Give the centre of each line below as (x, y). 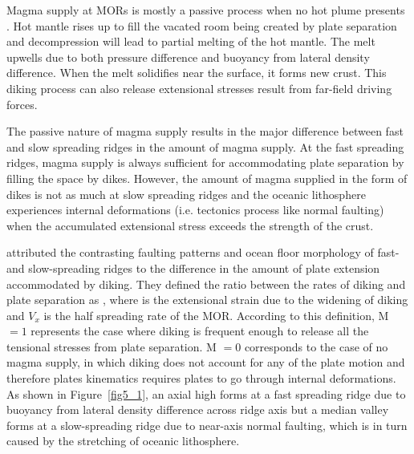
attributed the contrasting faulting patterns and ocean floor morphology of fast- (203, 252)
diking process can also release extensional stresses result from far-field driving (199, 88)
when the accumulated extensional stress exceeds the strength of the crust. (190, 225)
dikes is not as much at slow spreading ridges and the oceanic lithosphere (186, 194)
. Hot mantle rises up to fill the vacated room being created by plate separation (202, 25)
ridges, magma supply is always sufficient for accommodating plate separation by (205, 162)
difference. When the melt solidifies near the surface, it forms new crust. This (197, 73)
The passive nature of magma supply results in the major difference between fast (205, 131)
